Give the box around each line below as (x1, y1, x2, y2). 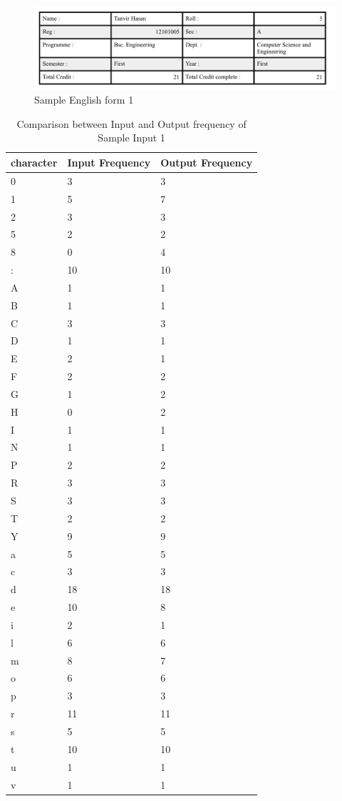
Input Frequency (67, 154, 151, 169)
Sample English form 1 (34, 92, 134, 107)
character (11, 154, 58, 169)
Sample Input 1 (98, 130, 165, 145)
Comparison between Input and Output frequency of (16, 116, 247, 131)
